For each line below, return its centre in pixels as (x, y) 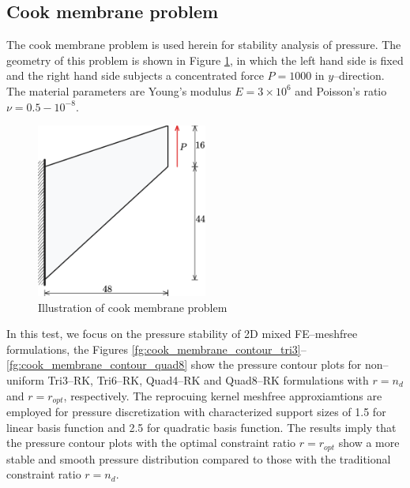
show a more (369, 443)
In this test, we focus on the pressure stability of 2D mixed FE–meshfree (182, 334)
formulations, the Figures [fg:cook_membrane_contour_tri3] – (156, 349)
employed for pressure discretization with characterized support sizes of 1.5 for (196, 411)
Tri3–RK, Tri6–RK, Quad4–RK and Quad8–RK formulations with (208, 379)
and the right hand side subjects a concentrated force (135, 75)
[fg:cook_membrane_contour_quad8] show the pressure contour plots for (184, 364)
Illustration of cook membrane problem (133, 307)
